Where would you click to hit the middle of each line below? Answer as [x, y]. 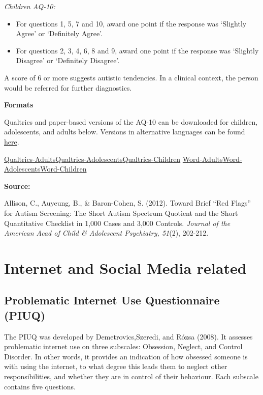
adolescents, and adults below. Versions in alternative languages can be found [125, 132]
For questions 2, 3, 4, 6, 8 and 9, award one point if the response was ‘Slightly [137, 50]
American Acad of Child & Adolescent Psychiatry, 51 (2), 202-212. [106, 233]
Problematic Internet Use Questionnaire [112, 300]
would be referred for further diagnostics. [68, 87]
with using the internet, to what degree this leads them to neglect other [116, 366]
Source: [17, 186]
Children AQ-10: [30, 6]
